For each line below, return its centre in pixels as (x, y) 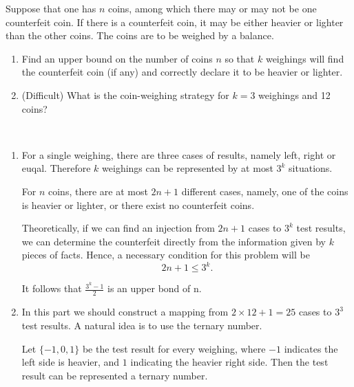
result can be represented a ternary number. (115, 375)
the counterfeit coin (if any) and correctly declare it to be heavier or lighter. (182, 72)
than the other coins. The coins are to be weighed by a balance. (140, 35)
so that (240, 58)
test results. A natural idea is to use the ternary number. (142, 325)
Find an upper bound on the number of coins (117, 58)
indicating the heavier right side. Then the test (229, 362)
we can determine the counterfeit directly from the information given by (174, 241)
